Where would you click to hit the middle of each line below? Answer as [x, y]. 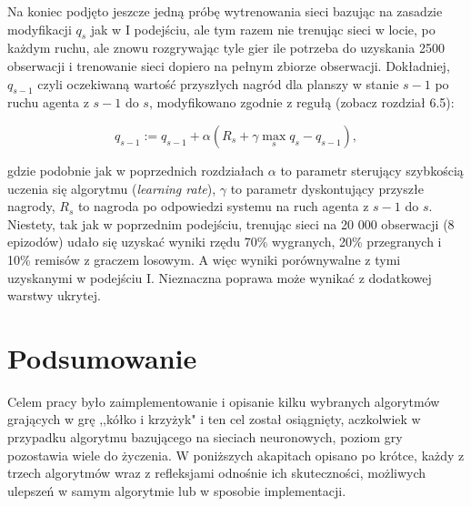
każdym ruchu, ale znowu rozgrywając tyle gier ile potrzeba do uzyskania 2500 [226, 48]
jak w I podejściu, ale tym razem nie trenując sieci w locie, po [263, 29]
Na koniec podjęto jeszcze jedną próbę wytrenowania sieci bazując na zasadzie [225, 11]
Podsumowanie [102, 357]
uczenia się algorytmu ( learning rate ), [112, 188]
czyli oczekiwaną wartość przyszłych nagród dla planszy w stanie [218, 83]
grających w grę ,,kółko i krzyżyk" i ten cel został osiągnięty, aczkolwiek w [214, 419]
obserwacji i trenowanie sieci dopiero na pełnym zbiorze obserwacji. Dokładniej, [229, 65]
